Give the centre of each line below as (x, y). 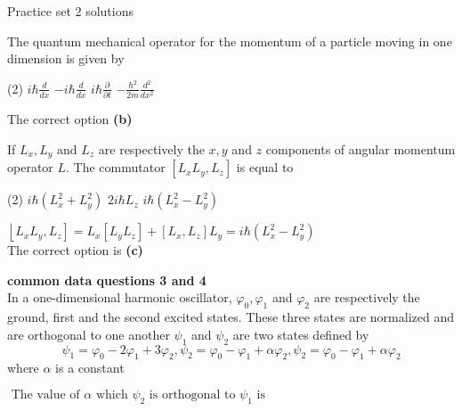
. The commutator (116, 167)
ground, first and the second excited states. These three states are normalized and (231, 317)
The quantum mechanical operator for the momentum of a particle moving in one (230, 41)
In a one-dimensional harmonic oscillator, (120, 297)
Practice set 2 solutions (71, 11)
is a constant (90, 368)
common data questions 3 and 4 (107, 279)
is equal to (265, 167)
